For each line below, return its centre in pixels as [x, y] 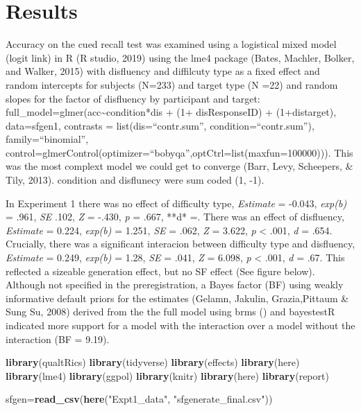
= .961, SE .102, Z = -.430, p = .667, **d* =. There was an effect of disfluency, [175, 217]
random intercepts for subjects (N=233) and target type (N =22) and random [172, 84]
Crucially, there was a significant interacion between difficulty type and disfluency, [180, 244]
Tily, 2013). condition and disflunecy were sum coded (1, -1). [135, 180]
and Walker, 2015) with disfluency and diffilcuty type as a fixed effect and [163, 71]
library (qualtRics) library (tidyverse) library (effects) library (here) [153, 362]
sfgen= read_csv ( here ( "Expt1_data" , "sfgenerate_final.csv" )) [139, 399]
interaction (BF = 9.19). [58, 339]
